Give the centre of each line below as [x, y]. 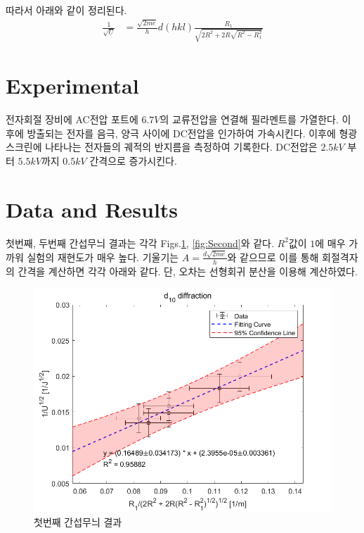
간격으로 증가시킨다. [133, 160]
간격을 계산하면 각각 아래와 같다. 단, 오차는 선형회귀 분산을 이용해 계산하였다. [188, 271]
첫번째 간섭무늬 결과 [78, 521]
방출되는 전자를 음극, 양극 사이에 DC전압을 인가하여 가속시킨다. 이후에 [181, 133]
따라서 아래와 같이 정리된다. [66, 10]
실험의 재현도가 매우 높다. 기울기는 [103, 257]
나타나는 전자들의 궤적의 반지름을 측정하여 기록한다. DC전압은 [181, 147]
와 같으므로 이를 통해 [273, 257]
